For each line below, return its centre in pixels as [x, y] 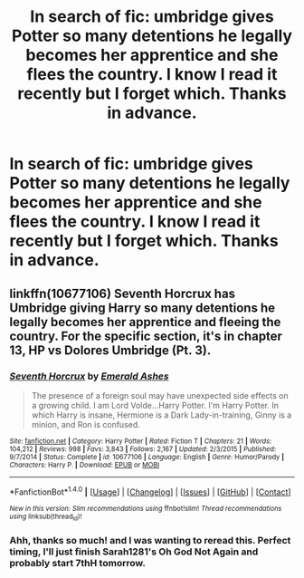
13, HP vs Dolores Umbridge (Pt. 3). [110, 350]
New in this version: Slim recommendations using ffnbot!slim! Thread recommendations [146, 508]
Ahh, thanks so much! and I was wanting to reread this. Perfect [150, 540]
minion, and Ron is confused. [85, 424]
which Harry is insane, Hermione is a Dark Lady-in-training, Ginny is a [161, 415]
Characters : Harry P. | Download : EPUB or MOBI [85, 465]
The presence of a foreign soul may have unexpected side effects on [160, 395]
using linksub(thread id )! [46, 517]
